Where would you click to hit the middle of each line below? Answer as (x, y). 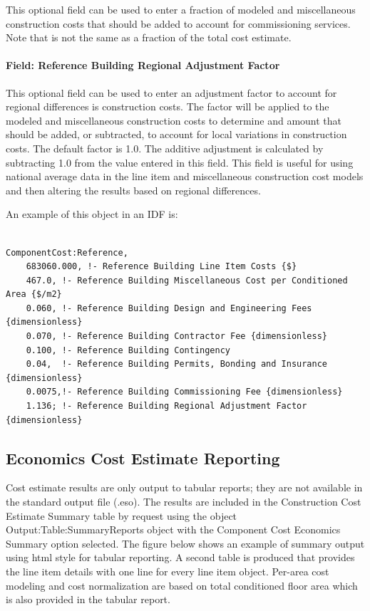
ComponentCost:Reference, (67, 252)
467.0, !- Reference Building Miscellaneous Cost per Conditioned (187, 280)
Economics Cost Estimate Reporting (143, 458)
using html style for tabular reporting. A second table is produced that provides (180, 557)
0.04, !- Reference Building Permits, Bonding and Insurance (177, 364)
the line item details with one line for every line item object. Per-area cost (168, 571)
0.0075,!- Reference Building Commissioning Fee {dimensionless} (184, 392)
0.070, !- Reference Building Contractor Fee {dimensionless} (177, 336)
